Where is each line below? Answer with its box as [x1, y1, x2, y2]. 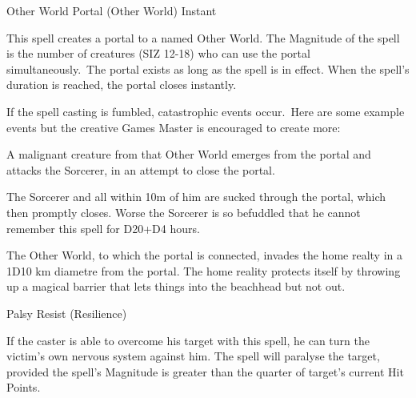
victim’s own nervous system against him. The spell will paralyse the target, [6, 348, 380, 364]
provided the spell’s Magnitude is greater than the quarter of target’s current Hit [6, 363, 404, 380]
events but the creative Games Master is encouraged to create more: [6, 119, 341, 135]
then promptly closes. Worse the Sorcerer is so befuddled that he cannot [6, 203, 361, 220]
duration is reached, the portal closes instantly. [6, 76, 237, 93]
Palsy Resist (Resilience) [6, 304, 127, 321]
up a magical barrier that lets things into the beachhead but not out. [6, 278, 346, 295]
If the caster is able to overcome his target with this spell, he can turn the [6, 332, 370, 348]
